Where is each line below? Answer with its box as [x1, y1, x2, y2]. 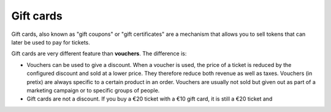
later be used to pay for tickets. [11, 38, 90, 46]
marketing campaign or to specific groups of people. [26, 86, 160, 94]
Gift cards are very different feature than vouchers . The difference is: [11, 50, 187, 57]
